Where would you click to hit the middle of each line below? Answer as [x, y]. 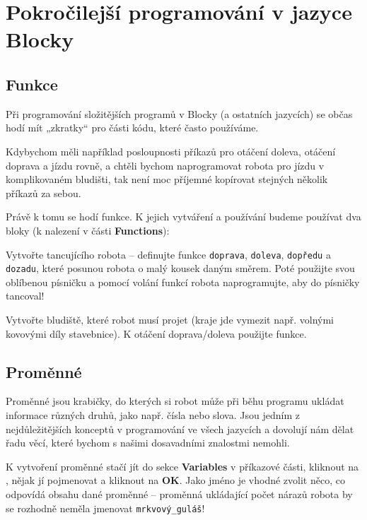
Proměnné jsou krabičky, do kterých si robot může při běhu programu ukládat [175, 401]
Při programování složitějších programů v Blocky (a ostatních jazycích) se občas [179, 113]
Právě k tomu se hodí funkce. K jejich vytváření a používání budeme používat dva [183, 217]
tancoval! [25, 296]
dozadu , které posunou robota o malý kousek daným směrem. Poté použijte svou [180, 268]
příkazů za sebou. [43, 193]
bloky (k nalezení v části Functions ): [88, 230]
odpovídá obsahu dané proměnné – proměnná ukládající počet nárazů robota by [179, 494]
